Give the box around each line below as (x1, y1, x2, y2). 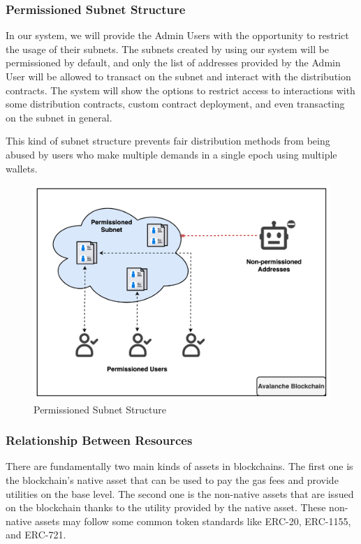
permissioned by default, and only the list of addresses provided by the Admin (6, 55, 341, 70)
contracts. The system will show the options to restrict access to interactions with (6, 82, 355, 97)
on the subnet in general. (6, 110, 112, 124)
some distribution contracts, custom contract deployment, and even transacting (6, 96, 345, 111)
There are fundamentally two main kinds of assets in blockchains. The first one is (6, 459, 353, 473)
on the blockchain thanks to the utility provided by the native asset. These (6, 500, 326, 515)
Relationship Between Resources (6, 432, 193, 449)
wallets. (6, 161, 38, 175)
